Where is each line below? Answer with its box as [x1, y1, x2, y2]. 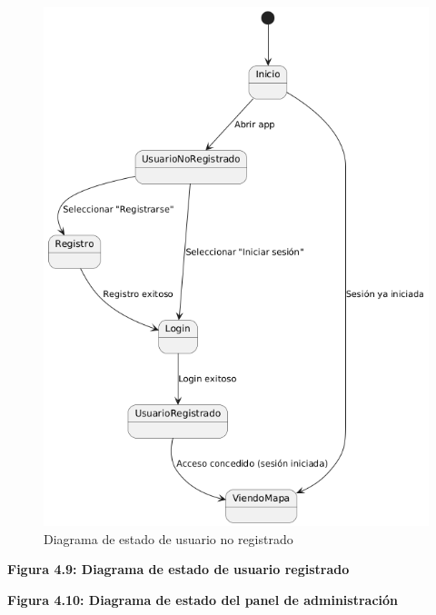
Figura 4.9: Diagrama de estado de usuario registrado [7, 560, 350, 579]
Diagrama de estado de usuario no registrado [44, 529, 293, 548]
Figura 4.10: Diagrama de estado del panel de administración [7, 590, 398, 609]
